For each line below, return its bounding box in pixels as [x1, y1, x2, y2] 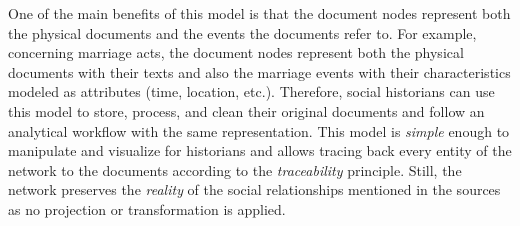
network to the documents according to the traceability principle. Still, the [8, 159, 462, 180]
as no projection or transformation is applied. [8, 198, 286, 219]
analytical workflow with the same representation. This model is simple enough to [8, 120, 510, 141]
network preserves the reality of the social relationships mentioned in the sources [8, 179, 501, 200]
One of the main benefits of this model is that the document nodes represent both [8, 3, 511, 23]
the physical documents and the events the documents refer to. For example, [8, 22, 477, 43]
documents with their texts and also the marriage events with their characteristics [8, 61, 511, 82]
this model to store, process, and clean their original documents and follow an [8, 100, 485, 121]
